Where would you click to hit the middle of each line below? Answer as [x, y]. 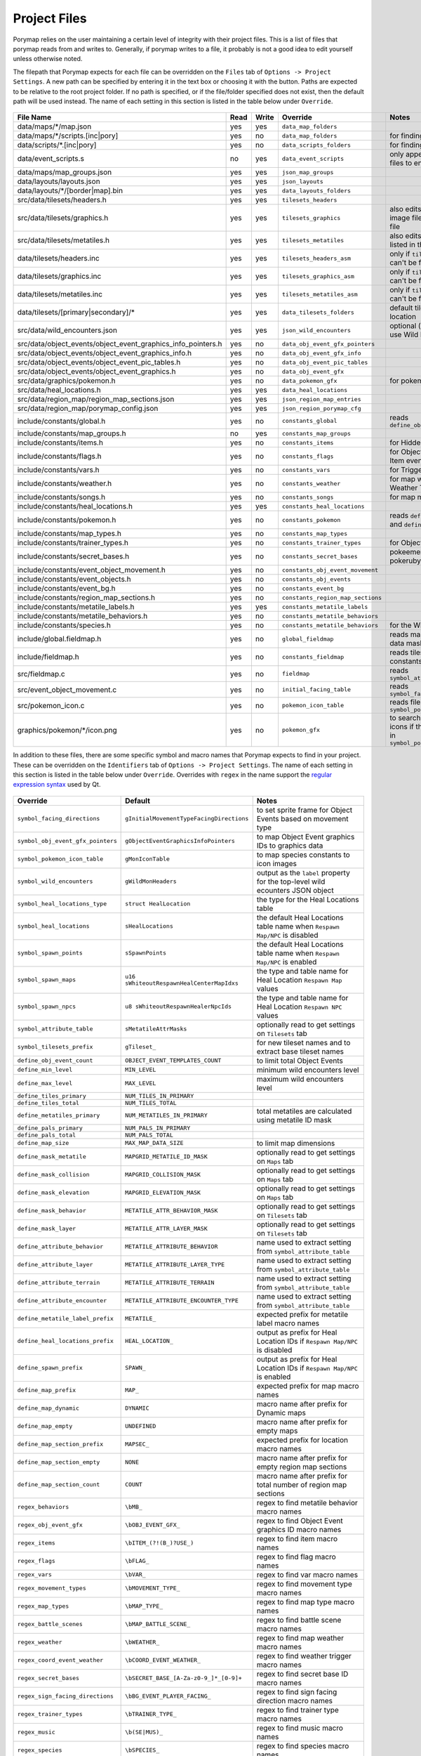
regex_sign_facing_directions [65, 1696]
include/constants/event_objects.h [74, 579]
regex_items [36, 1543]
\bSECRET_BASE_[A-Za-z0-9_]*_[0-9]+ [183, 1678]
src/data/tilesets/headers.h [62, 200]
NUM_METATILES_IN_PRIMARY [167, 1116]
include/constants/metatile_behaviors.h [82, 616]
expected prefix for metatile [302, 1314]
